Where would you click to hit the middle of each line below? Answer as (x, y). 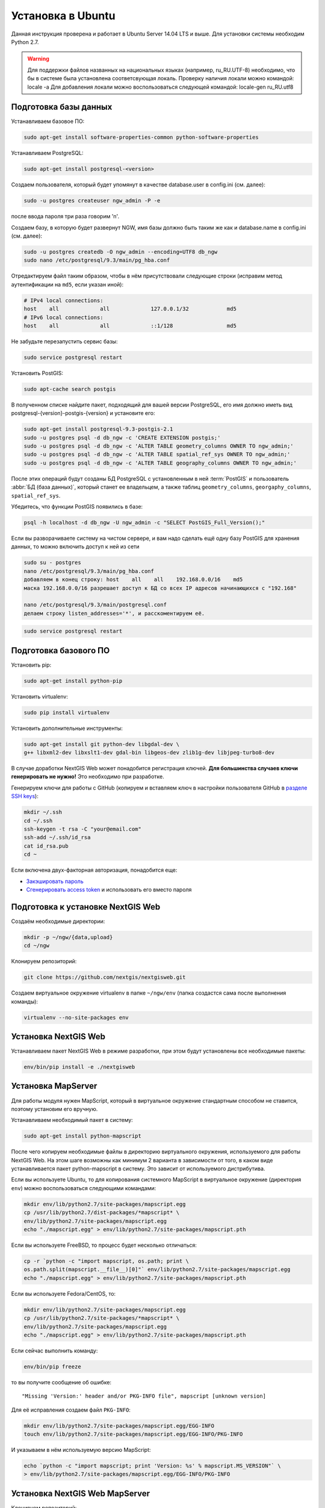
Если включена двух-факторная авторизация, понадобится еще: (94, 870)
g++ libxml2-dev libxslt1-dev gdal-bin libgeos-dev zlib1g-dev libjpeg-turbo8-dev (149, 753)
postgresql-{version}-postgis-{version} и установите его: (83, 413)
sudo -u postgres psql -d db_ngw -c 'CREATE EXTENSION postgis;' (122, 438)
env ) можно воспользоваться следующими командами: (84, 1188)
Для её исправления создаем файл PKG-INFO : (71, 1410)
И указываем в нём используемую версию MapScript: (81, 1450)
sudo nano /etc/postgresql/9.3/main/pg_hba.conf (97, 260)
